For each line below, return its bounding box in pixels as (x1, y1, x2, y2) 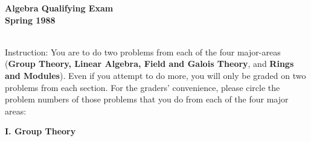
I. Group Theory (5, 125, 76, 137)
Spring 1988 (5, 13, 56, 26)
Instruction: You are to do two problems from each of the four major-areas (5, 45, 281, 58)
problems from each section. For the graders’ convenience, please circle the (5, 81, 280, 93)
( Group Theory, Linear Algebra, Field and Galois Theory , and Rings (5, 57, 294, 70)
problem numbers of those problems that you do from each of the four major (5, 93, 289, 105)
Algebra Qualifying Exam (5, 2, 114, 14)
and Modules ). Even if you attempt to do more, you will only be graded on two (5, 69, 306, 81)
